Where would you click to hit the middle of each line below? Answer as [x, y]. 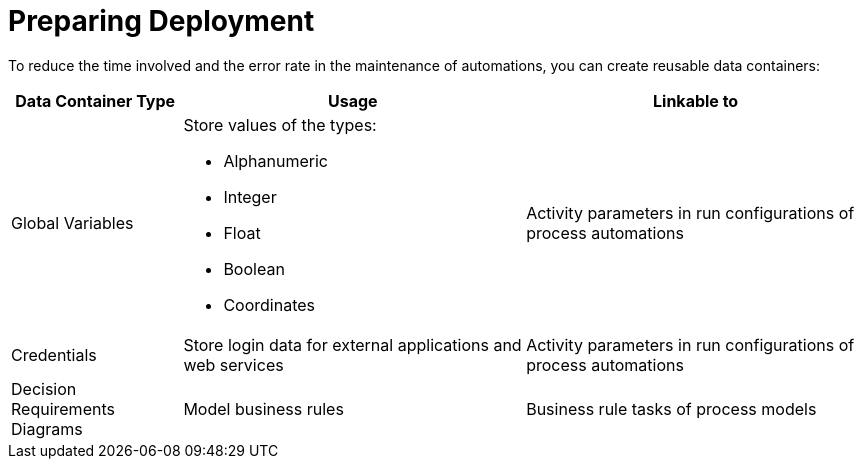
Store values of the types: [280, 124]
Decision [44, 388]
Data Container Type [95, 100]
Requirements [63, 408]
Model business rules [263, 408]
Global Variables [72, 222]
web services [233, 364]
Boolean [254, 268]
